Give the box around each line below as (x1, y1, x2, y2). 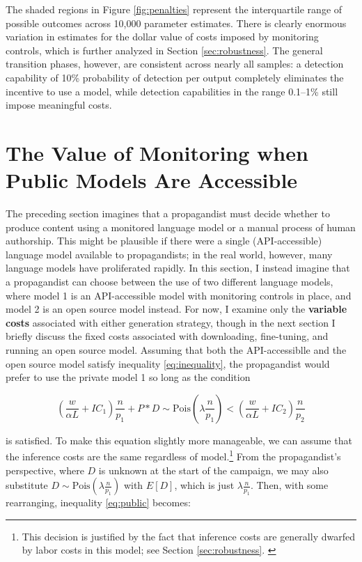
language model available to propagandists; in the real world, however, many (6, 247, 333, 261)
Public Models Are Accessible (6, 166, 298, 194)
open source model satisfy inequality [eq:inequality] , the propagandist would (6, 356, 330, 370)
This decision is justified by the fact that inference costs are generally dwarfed (22, 529, 355, 543)
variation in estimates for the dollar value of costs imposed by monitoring (6, 29, 319, 44)
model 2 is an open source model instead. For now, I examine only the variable (6, 302, 347, 316)
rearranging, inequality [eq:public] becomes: (6, 495, 191, 510)
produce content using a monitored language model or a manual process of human (6, 219, 356, 234)
